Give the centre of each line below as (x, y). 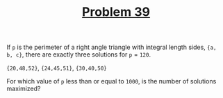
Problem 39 (116, 12)
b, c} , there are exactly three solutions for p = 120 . (79, 55)
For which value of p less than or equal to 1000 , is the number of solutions (111, 81)
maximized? (24, 89)
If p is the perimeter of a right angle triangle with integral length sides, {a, (111, 47)
